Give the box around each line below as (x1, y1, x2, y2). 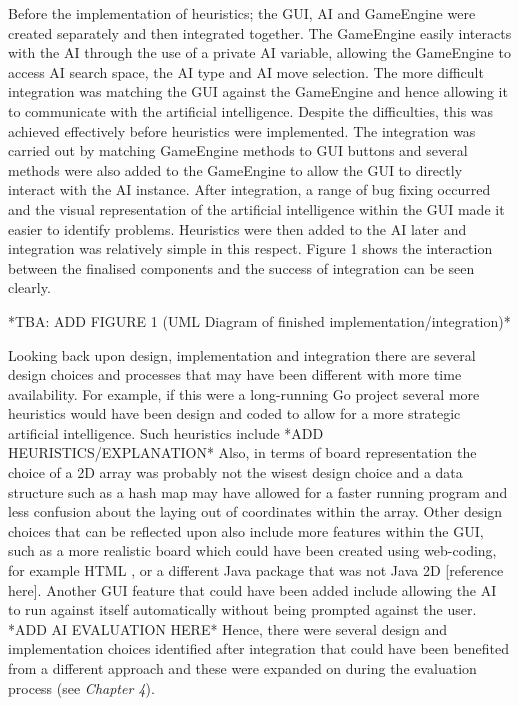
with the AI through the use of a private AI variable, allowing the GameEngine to (8, 42, 511, 63)
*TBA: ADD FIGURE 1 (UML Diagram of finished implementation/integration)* (8, 310, 511, 331)
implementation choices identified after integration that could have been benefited (8, 638, 510, 659)
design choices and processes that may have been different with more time (8, 364, 462, 385)
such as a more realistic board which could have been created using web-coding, (8, 540, 497, 561)
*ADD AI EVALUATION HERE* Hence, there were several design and (8, 618, 448, 639)
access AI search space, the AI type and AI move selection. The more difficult (8, 61, 484, 82)
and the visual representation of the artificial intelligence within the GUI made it (8, 198, 505, 219)
